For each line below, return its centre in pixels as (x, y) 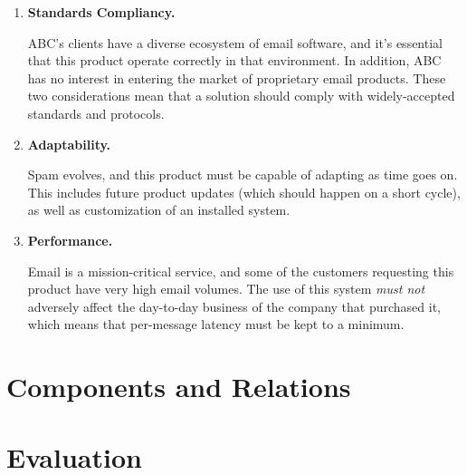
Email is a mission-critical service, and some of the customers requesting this (241, 271)
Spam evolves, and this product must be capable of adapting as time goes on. (243, 174)
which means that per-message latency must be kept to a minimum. (216, 324)
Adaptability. (69, 144)
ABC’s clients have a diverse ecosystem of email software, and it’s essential (235, 42)
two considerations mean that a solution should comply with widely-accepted (241, 96)
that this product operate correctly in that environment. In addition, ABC (234, 60)
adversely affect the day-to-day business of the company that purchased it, (234, 306)
